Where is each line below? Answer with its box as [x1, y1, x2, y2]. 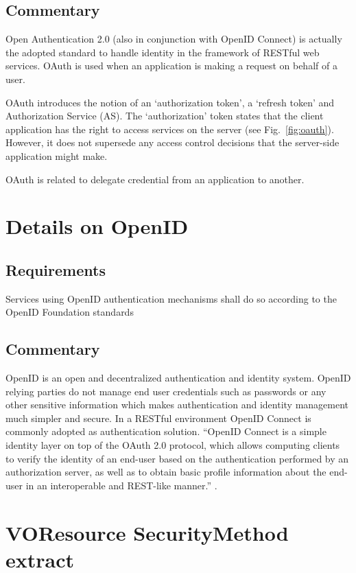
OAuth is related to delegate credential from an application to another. [5, 172, 305, 186]
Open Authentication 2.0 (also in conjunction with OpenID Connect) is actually [5, 32, 342, 46]
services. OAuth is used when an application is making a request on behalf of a [5, 58, 337, 73]
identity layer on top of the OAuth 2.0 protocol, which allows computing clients [5, 438, 340, 452]
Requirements [5, 259, 106, 280]
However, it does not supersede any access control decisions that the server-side [5, 135, 340, 150]
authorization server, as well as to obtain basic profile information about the [5, 465, 327, 479]
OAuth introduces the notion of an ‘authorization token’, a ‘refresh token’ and [5, 95, 335, 109]
